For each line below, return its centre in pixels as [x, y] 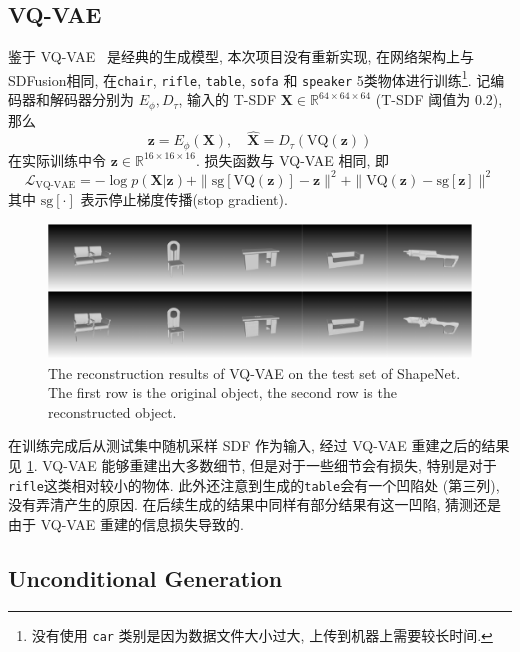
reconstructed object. [112, 411]
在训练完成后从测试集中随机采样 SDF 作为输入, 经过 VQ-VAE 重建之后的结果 [259, 445]
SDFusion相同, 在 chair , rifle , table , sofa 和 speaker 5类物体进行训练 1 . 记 [249, 78]
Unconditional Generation [145, 577]
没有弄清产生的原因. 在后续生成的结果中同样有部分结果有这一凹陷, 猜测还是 [255, 504]
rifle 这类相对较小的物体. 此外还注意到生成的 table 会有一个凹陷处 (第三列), [254, 484]
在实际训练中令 [57, 159]
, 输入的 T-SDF [227, 99]
